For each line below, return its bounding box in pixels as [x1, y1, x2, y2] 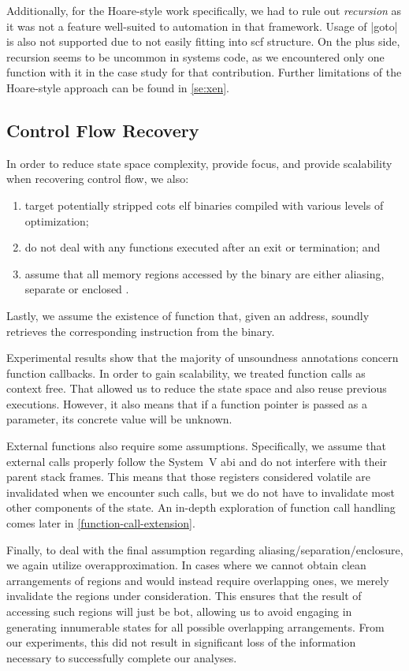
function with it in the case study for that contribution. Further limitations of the [6, 64, 402, 80]
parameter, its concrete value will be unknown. [6, 411, 232, 427]
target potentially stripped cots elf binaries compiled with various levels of [24, 196, 384, 213]
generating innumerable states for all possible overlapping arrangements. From [6, 618, 385, 635]
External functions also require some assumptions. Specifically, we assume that [6, 438, 386, 454]
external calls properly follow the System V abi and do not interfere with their [6, 453, 388, 469]
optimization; [24, 212, 89, 229]
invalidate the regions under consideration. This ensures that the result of [6, 587, 362, 604]
